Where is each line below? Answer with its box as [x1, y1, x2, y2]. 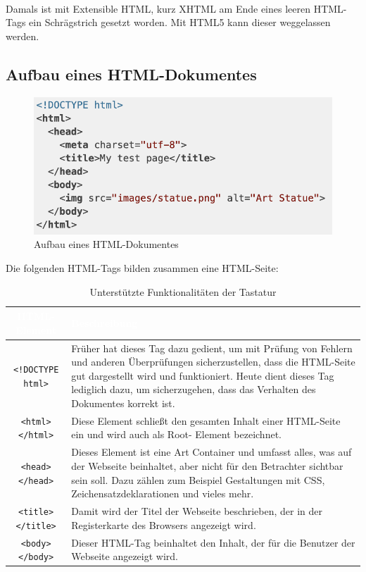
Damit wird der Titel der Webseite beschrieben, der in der [71, 504, 323, 518]
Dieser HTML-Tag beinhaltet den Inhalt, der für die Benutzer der [71, 535, 355, 549]
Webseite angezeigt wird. [71, 549, 178, 564]
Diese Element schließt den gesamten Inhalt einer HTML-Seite [71, 413, 341, 428]
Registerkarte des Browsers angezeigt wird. [71, 517, 256, 532]
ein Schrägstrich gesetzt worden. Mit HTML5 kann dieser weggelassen [29, 15, 331, 30]
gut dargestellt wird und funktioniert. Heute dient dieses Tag [71, 368, 334, 383]
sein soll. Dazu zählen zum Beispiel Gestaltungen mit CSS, [71, 472, 325, 487]
